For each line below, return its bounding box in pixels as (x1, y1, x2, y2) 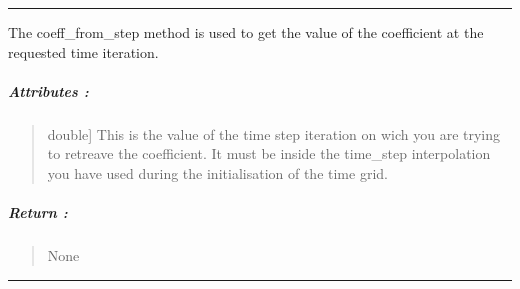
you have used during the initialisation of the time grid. (47, 162, 388, 183)
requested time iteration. (8, 41, 159, 62)
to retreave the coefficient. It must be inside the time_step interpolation (47, 143, 491, 164)
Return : (8, 202, 68, 223)
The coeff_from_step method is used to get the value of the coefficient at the (8, 22, 484, 42)
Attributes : (8, 80, 89, 101)
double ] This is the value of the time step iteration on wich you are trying (47, 123, 501, 144)
